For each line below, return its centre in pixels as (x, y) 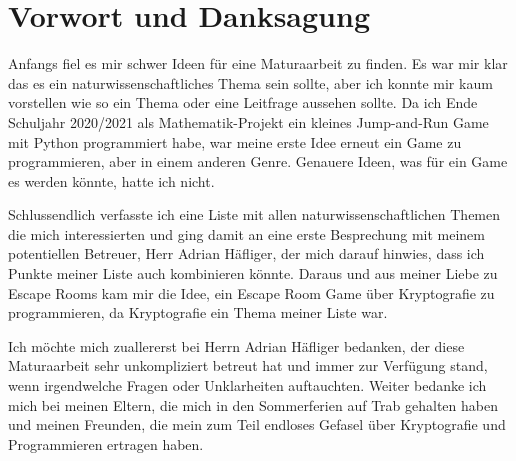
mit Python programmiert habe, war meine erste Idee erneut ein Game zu (235, 141)
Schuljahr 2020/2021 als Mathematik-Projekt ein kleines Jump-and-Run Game (248, 121)
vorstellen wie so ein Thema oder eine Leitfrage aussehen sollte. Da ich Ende (243, 102)
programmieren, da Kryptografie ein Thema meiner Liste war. (198, 312)
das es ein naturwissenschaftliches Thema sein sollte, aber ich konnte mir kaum (250, 82)
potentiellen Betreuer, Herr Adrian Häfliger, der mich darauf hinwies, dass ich (246, 253)
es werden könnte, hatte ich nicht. (111, 180)
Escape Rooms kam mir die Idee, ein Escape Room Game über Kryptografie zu (251, 292)
